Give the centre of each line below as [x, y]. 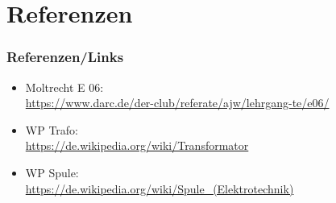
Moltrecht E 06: [64, 87]
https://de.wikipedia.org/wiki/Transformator [137, 145]
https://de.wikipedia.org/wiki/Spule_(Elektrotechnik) [160, 188]
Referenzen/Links [65, 57]
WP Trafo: [52, 129]
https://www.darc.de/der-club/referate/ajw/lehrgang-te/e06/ [177, 103]
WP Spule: [52, 172]
